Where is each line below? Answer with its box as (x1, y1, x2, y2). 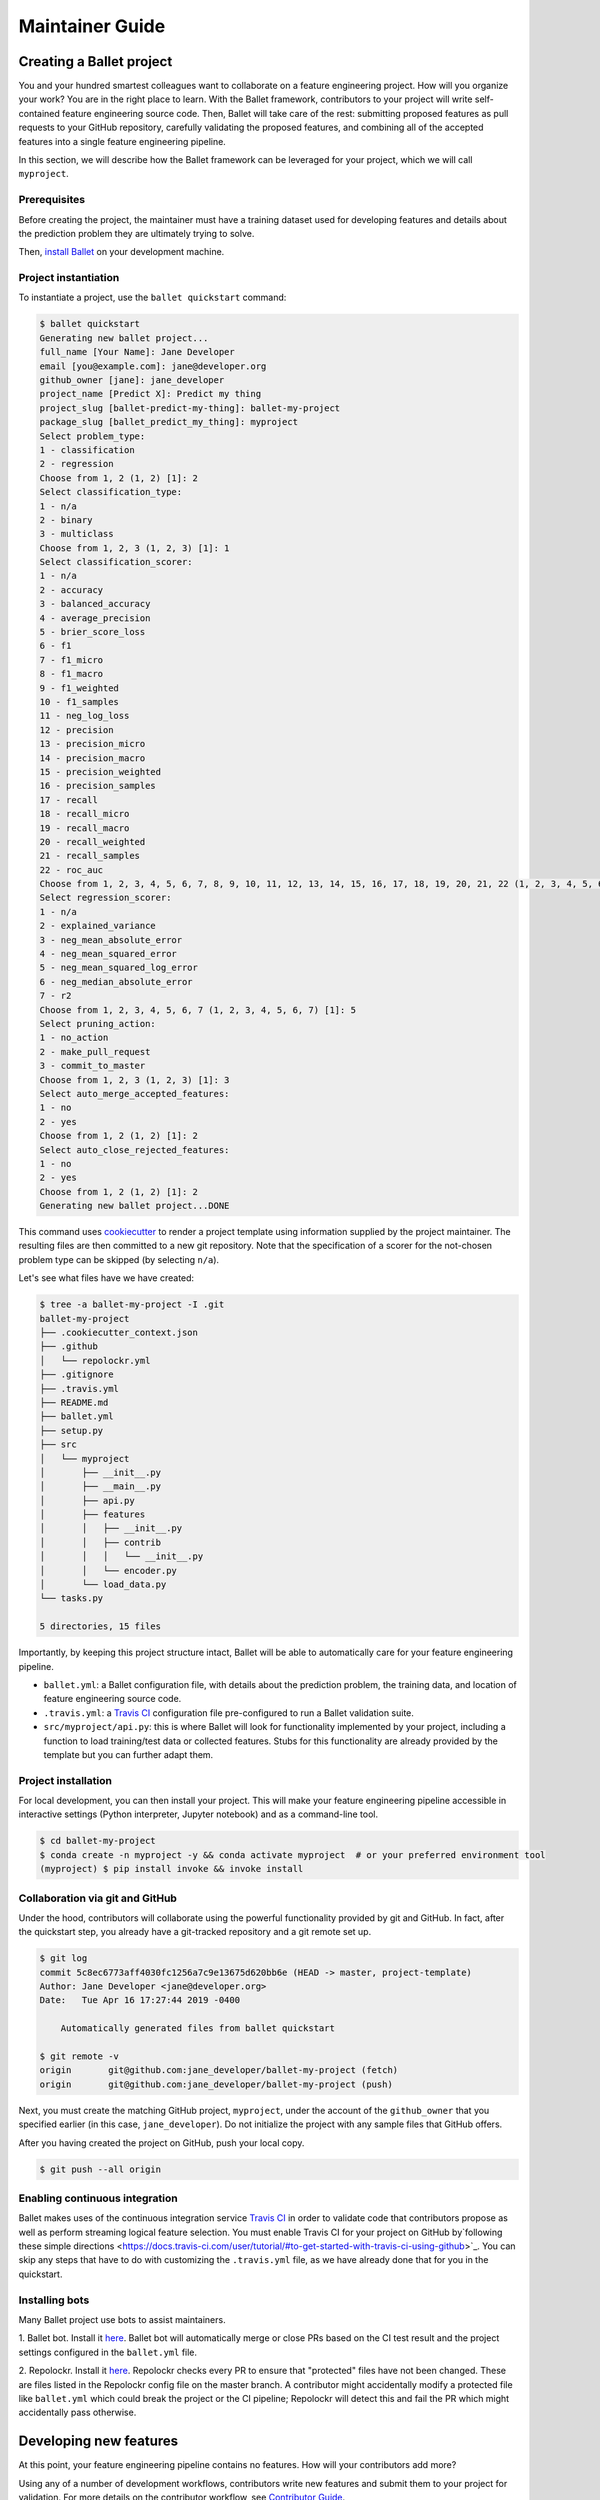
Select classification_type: (39, 486, 183, 498)
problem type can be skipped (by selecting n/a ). (18, 1253, 220, 1265)
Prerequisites (18, 193, 85, 207)
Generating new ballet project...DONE (39, 1200, 230, 1212)
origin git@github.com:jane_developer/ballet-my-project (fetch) (39, 2065, 399, 2076)
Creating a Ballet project (18, 53, 173, 70)
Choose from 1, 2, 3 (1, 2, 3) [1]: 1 (39, 542, 230, 554)
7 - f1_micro (39, 654, 104, 665)
